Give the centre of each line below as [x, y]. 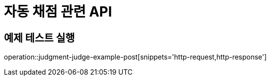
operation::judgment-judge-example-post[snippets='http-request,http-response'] [135, 57]
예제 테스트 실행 [40, 38]
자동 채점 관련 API [58, 12]
